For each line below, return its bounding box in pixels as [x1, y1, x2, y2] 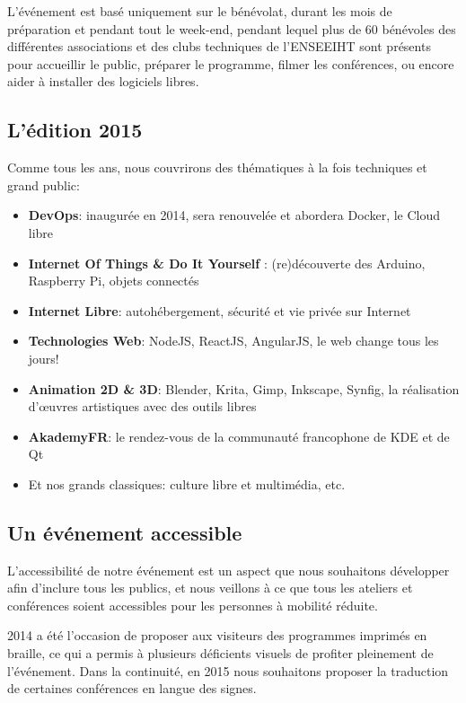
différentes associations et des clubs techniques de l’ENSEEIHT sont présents [7, 37, 431, 56]
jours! [28, 348, 59, 367]
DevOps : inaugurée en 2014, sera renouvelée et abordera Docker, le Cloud [28, 206, 441, 224]
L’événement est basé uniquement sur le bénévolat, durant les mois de [7, 2, 392, 20]
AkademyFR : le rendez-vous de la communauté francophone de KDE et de [28, 426, 450, 445]
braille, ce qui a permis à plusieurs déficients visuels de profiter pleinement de [7, 644, 434, 663]
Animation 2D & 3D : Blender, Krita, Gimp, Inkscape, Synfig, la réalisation [28, 379, 460, 398]
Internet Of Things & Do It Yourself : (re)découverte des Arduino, [28, 253, 426, 272]
